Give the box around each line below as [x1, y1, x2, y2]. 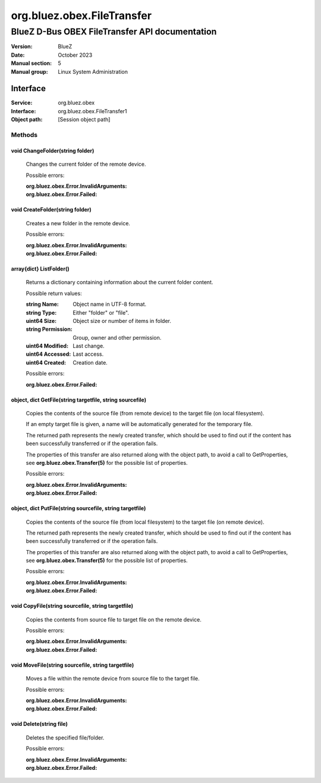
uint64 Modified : [26, 343, 68, 350]
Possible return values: [26, 290, 83, 297]
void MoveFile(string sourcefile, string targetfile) [11, 661, 134, 669]
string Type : [26, 309, 57, 316]
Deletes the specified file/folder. [26, 734, 105, 741]
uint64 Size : [26, 317, 56, 324]
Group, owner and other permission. [73, 334, 162, 341]
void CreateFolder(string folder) [11, 206, 92, 213]
